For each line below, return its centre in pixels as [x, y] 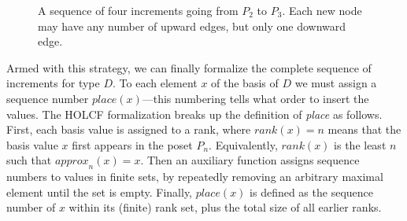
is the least [360, 144]
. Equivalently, [243, 144]
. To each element [155, 83]
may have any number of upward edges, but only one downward [192, 26]
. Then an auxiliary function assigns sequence [250, 160]
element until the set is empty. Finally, [100, 192]
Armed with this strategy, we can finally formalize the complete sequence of [189, 67]
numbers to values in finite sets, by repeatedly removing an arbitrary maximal [195, 177]
